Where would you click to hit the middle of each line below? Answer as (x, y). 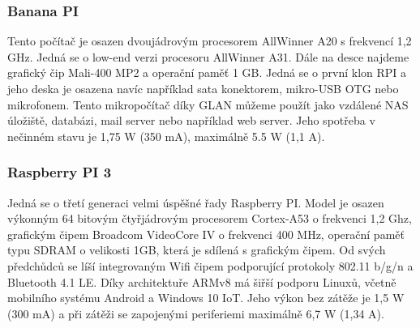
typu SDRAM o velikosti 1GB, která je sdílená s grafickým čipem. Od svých (197, 250)
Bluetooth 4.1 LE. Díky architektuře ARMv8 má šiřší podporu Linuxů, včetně (202, 281)
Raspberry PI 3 (60, 172)
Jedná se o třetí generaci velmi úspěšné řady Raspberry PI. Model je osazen (196, 202)
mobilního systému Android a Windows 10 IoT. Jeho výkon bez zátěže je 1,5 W (206, 298)
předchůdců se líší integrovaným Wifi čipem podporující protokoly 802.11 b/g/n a (210, 265)
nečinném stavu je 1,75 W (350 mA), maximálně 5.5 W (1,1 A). (166, 136)
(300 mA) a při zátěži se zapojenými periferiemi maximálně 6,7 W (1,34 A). (196, 313)
